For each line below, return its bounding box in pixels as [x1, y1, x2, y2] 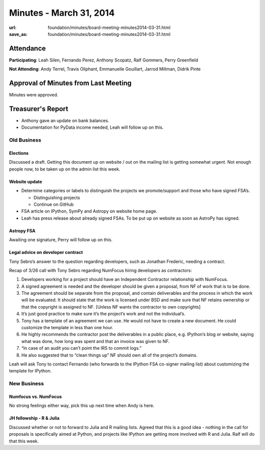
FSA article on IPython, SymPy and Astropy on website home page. [21, 208, 158, 214]
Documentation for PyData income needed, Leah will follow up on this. [21, 124, 164, 130]
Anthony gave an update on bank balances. [21, 118, 109, 124]
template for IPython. [9, 368, 52, 374]
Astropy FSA [9, 227, 36, 233]
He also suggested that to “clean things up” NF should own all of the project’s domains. [21, 352, 198, 358]
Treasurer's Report [9, 105, 69, 113]
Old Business [9, 137, 42, 143]
